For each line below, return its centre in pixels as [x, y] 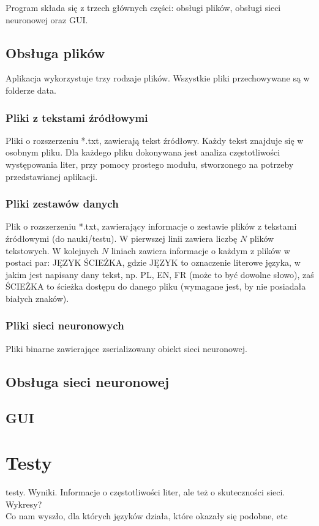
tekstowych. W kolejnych [52, 250]
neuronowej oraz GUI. [47, 19]
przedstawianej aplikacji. [52, 176]
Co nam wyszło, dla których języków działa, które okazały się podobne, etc [147, 516]
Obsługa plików [55, 52]
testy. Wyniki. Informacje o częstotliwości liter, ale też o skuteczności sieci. [145, 492]
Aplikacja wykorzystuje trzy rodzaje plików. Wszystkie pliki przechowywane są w [158, 78]
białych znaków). [37, 298]
